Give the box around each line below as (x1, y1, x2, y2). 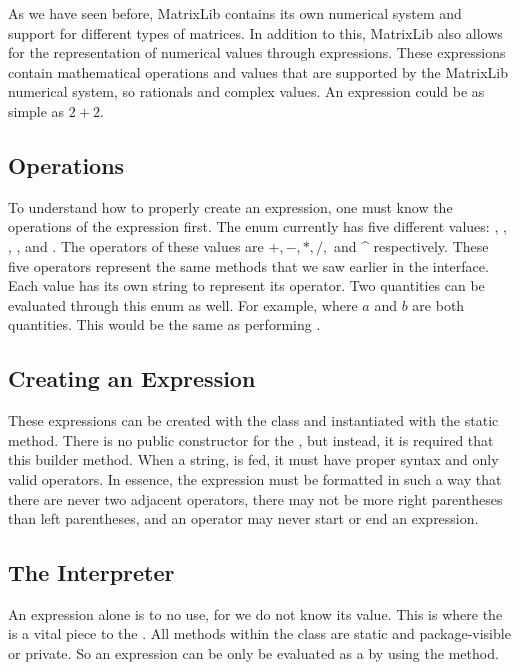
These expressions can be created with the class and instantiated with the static (8, 410, 499, 431)
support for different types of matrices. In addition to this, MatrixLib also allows (8, 22, 503, 43)
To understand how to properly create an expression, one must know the (8, 196, 453, 217)
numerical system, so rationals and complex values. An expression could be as (8, 81, 485, 102)
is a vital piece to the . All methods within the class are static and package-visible (8, 623, 511, 644)
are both (412, 294, 465, 315)
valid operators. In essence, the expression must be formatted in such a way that (8, 468, 502, 489)
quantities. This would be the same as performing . (8, 314, 321, 335)
